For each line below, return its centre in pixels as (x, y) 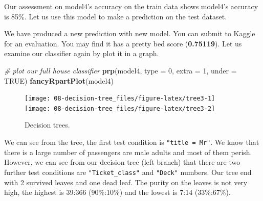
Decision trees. (47, 125)
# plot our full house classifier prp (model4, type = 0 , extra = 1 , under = (120, 70)
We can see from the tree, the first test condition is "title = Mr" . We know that (132, 142)
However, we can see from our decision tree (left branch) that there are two (122, 162)
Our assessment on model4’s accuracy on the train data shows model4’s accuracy (131, 6)
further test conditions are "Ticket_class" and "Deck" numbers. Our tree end (128, 172)
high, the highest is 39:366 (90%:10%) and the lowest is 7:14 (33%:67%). (117, 192)
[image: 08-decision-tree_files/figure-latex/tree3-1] (120, 99)
